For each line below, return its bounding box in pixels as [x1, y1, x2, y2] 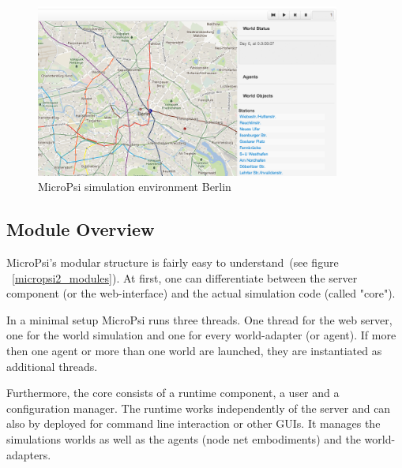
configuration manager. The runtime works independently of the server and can [6, 399, 391, 416]
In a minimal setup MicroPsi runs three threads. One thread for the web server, [6, 311, 393, 328]
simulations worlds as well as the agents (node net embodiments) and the [6, 430, 361, 447]
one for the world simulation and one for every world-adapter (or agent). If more [6, 327, 396, 343]
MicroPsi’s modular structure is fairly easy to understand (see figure [6, 254, 339, 270]
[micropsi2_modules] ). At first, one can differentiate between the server [12, 269, 358, 286]
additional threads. [6, 358, 98, 374]
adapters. [6, 446, 51, 462]
